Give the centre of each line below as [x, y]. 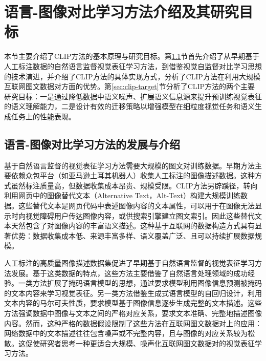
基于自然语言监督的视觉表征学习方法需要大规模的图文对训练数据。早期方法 [129, 165]
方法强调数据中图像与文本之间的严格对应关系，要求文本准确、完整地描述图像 [133, 313]
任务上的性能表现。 [43, 116]
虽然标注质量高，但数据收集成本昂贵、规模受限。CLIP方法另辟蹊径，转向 [134, 185]
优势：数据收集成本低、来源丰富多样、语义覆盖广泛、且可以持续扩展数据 [133, 235]
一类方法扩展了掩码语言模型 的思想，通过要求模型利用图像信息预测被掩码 [140, 283]
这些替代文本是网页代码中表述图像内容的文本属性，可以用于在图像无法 [136, 206]
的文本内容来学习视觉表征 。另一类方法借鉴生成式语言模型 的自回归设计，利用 [133, 293]
